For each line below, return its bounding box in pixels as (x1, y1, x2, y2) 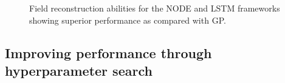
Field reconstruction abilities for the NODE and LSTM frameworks (29, 2, 280, 14)
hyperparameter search (5, 61, 153, 79)
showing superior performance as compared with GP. (29, 13, 226, 26)
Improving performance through (5, 43, 212, 62)
